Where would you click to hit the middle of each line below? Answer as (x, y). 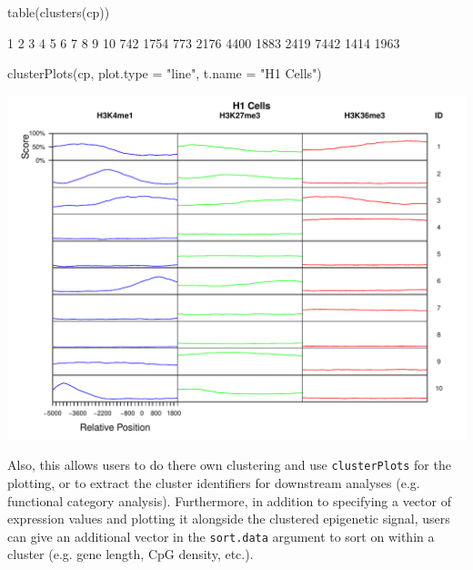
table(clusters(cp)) (59, 12)
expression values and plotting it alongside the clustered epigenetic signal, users (229, 519)
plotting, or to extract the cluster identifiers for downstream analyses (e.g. (214, 483)
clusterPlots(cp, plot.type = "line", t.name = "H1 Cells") (165, 73)
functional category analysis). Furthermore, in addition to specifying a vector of (229, 500)
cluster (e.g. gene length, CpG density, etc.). (131, 554)
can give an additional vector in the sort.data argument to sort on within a (221, 536)
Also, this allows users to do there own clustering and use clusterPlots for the (229, 465)
